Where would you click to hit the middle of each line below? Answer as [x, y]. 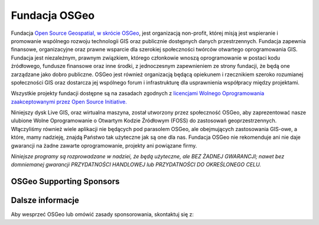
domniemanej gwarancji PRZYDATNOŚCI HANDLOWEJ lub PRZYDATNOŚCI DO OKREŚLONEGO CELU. [136, 165]
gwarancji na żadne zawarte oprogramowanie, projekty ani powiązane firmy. [104, 145]
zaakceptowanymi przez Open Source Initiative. [69, 102]
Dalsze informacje [45, 200]
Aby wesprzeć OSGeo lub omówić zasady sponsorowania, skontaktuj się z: [102, 214]
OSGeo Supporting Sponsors [65, 182]
